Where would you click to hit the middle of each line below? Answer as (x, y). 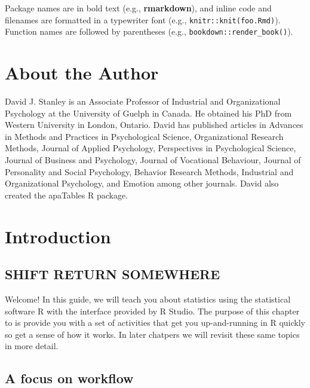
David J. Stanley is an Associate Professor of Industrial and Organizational (143, 101)
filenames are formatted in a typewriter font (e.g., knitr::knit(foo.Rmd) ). (143, 19)
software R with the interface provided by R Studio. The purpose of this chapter (152, 311)
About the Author (82, 73)
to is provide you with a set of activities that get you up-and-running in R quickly (155, 323)
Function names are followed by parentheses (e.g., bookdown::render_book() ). (149, 31)
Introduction (58, 236)
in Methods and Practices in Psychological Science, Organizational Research (144, 136)
